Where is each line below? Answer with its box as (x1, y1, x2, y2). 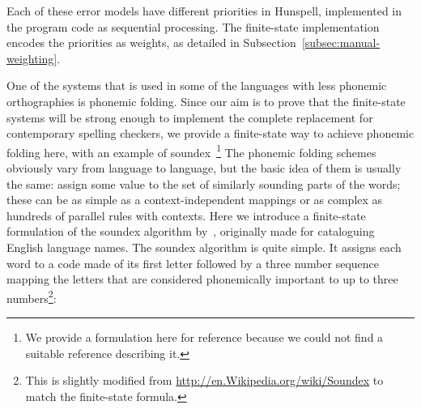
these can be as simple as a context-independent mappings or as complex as (6, 191, 383, 208)
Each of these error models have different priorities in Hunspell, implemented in (6, 2, 402, 19)
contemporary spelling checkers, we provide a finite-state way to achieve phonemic (6, 125, 415, 142)
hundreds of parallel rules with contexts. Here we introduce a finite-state (6, 207, 366, 224)
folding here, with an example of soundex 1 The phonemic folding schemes (6, 141, 376, 160)
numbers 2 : (6, 287, 57, 306)
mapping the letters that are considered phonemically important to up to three (6, 271, 398, 288)
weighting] (6, 49, 57, 66)
